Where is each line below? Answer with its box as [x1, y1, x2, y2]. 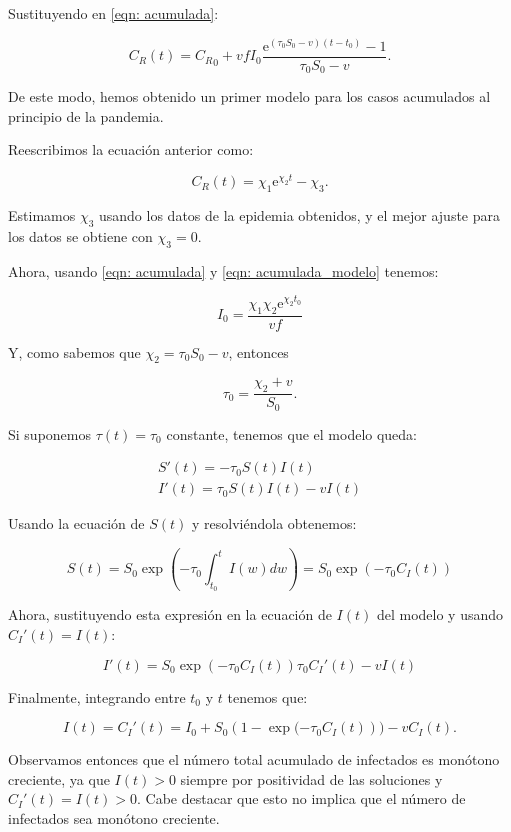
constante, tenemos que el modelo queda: [166, 423, 418, 444]
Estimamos [8, 205, 76, 226]
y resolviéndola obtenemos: [192, 513, 357, 534]
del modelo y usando [376, 604, 504, 625]
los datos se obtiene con [8, 225, 153, 246]
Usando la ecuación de [8, 513, 145, 534]
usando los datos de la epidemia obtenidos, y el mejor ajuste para [99, 205, 501, 226]
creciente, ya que [8, 768, 110, 789]
